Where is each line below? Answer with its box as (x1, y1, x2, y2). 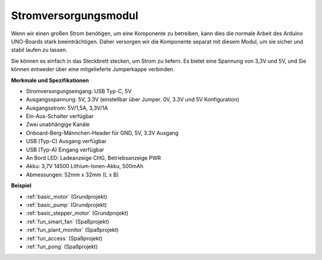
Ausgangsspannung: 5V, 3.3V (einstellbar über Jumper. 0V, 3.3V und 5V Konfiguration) (26, 96, 240, 103)
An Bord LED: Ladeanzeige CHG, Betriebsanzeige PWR (26, 154, 161, 162)
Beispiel (11, 182, 32, 189)
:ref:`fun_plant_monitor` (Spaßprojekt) (26, 227, 119, 234)
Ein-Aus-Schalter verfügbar (26, 113, 94, 120)
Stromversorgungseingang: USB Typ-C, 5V (26, 87, 132, 95)
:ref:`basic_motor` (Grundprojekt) (26, 193, 107, 200)
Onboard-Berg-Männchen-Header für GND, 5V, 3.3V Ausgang (26, 129, 179, 137)
